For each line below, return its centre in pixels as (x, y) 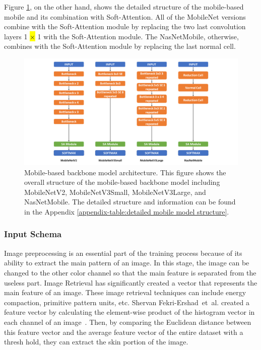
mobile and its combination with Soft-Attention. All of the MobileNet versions (125, 16)
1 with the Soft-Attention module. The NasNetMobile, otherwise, (138, 36)
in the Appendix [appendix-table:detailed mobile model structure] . (127, 211)
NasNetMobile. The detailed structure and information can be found (130, 202)
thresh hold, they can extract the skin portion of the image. (96, 342)
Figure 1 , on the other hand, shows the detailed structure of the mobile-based (124, 7)
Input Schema (33, 234)
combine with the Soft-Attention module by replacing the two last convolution (125, 26)
